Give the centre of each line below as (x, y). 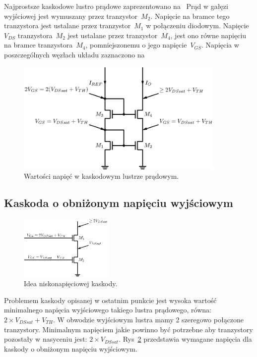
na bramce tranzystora (38, 45)
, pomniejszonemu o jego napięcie (136, 45)
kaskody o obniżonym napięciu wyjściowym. (71, 348)
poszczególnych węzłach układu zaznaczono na (74, 54)
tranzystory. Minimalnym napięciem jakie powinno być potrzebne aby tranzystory (128, 329)
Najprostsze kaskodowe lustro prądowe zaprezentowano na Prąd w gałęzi (116, 6)
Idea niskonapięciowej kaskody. (71, 283)
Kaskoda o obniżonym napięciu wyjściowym (119, 203)
